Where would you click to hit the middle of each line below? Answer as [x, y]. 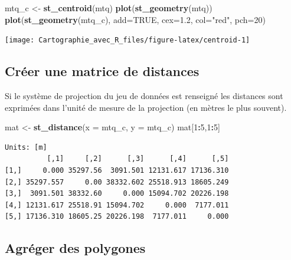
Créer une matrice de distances [102, 71]
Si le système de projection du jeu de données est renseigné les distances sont [144, 96]
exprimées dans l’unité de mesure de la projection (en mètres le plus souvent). [146, 107]
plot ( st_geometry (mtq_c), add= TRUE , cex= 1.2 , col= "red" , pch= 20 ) [135, 19]
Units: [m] [26, 147]
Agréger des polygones [75, 248]
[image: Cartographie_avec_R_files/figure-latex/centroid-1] [127, 40]
